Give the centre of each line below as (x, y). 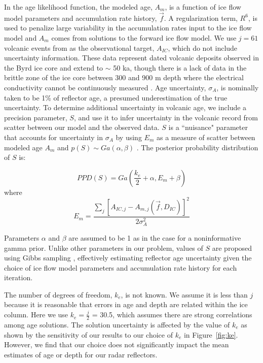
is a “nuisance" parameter (208, 127)
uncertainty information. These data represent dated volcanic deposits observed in (132, 58)
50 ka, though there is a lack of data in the (180, 67)
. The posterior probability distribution (197, 147)
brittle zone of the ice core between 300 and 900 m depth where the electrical (124, 77)
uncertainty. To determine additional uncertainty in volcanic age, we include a (125, 107)
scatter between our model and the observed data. (82, 127)
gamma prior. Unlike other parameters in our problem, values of (104, 247)
